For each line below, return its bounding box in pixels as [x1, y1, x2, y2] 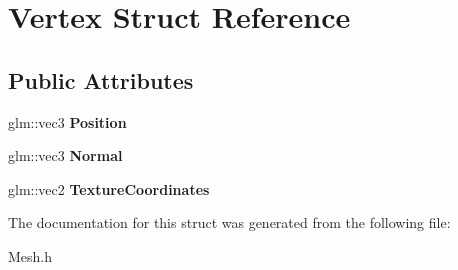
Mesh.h [8, 245, 53, 266]
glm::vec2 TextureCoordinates [8, 178, 210, 199]
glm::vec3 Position [8, 111, 127, 132]
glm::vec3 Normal [8, 145, 123, 166]
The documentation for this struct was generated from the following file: [8, 212, 451, 233]
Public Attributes [8, 64, 194, 95]
